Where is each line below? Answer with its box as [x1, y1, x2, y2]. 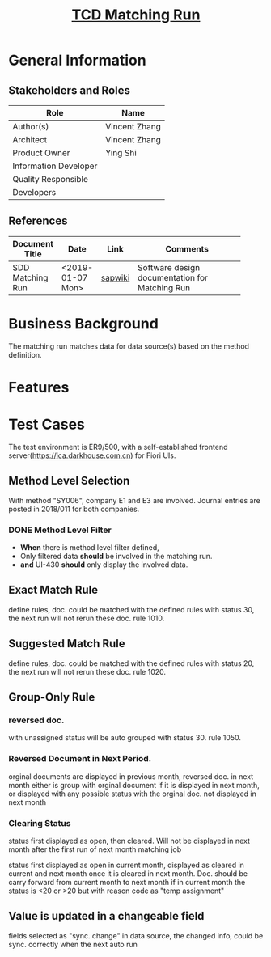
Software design [137, 261, 201, 273]
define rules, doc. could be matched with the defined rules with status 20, [8, 658, 255, 668]
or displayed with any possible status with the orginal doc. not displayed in [8, 789, 256, 798]
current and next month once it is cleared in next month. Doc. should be [8, 868, 248, 879]
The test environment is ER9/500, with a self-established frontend [8, 442, 228, 451]
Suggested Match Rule [8, 637, 125, 650]
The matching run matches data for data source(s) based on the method [8, 341, 249, 351]
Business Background [8, 315, 159, 332]
